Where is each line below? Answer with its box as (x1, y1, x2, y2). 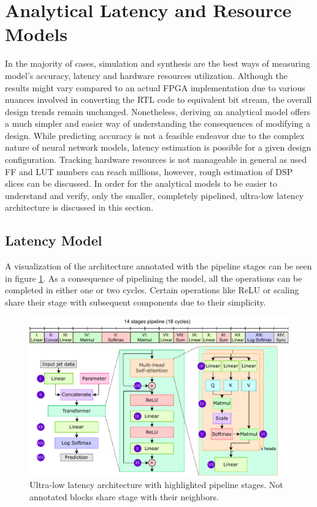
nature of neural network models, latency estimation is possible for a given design (5, 141, 311, 154)
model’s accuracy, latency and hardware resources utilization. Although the (5, 69, 288, 81)
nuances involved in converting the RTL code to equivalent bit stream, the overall (5, 93, 312, 106)
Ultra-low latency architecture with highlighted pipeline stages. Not (29, 478, 283, 491)
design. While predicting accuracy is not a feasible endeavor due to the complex (5, 129, 305, 141)
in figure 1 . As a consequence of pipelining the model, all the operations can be (5, 271, 302, 284)
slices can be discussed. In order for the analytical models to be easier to (5, 177, 277, 190)
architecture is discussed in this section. (5, 201, 154, 214)
